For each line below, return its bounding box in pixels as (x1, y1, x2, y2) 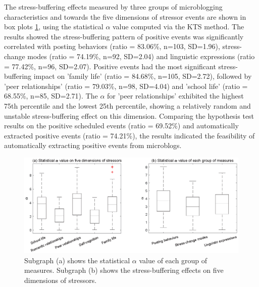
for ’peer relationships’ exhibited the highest (107, 90, 244, 101)
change (4, 51, 25, 61)
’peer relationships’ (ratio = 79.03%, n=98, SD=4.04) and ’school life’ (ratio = (4, 80, 248, 91)
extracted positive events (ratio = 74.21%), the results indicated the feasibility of (4, 130, 255, 140)
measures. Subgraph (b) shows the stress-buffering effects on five (24, 265, 224, 275)
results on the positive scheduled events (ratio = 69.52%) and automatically (4, 120, 239, 131)
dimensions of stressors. (24, 274, 97, 285)
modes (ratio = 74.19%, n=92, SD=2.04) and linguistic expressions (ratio (27, 51, 255, 61)
